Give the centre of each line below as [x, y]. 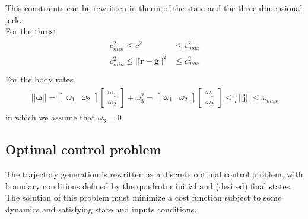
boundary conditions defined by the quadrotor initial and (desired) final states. [149, 185]
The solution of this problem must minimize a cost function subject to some [144, 197]
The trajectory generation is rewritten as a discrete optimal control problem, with [154, 174]
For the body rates [39, 79]
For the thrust [31, 31]
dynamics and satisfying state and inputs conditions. [101, 209]
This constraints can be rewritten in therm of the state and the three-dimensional [154, 8]
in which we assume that [50, 117]
